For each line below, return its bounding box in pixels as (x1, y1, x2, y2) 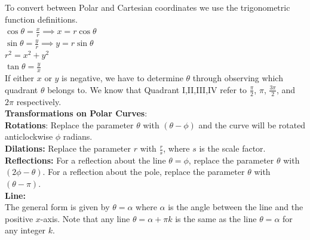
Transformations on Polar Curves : (5, 107, 148, 119)
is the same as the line (175, 212, 257, 224)
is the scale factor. (199, 142, 266, 155)
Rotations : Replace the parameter (5, 118, 134, 131)
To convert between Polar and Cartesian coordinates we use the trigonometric (5, 1, 290, 13)
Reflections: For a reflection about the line (5, 153, 166, 166)
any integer (5, 224, 46, 236)
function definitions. (5, 13, 78, 25)
